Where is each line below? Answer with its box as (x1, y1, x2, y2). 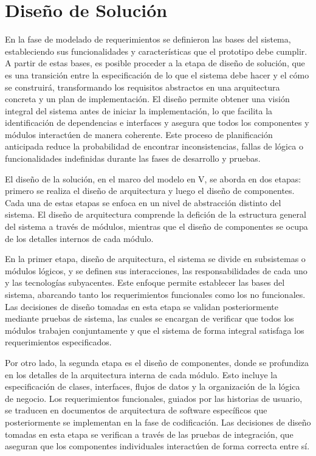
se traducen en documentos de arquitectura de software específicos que (5, 404, 267, 416)
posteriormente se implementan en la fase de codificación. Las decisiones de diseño (5, 415, 311, 428)
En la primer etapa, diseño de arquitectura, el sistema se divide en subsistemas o (5, 252, 306, 265)
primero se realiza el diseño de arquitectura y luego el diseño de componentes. (5, 184, 295, 197)
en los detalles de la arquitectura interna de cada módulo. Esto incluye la (5, 368, 278, 381)
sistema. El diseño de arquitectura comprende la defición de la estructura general (5, 208, 306, 221)
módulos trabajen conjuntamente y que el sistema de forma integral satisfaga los (5, 323, 304, 336)
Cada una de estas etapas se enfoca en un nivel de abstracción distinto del (5, 196, 281, 209)
